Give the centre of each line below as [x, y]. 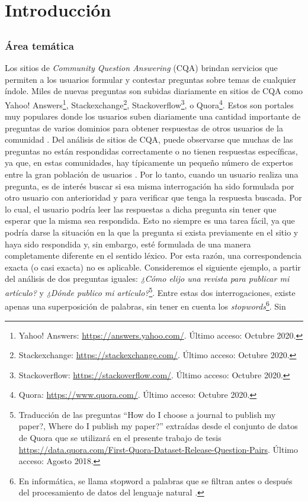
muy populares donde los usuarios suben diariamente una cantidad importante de [153, 116]
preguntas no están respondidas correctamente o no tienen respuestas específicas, [151, 151]
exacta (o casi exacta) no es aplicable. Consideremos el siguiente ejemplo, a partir [153, 267]
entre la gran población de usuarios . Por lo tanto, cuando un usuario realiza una [152, 174]
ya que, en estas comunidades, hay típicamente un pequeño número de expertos [149, 162]
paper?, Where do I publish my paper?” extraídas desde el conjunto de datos [158, 426]
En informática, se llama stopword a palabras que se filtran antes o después [155, 480]
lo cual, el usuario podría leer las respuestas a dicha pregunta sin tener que [141, 209]
